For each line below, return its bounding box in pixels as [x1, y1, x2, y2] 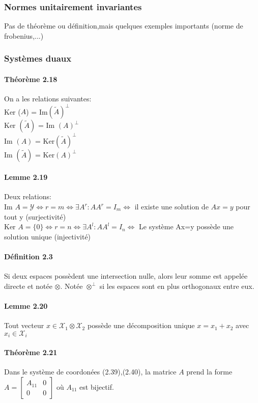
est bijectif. [79, 381, 114, 392]
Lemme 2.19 [4, 172, 48, 182]
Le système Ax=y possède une [139, 221, 234, 232]
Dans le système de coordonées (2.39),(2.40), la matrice [4, 366, 177, 377]
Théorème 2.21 [4, 346, 58, 357]
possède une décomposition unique [87, 320, 195, 331]
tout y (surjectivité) [4, 211, 66, 222]
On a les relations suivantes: [4, 93, 92, 104]
